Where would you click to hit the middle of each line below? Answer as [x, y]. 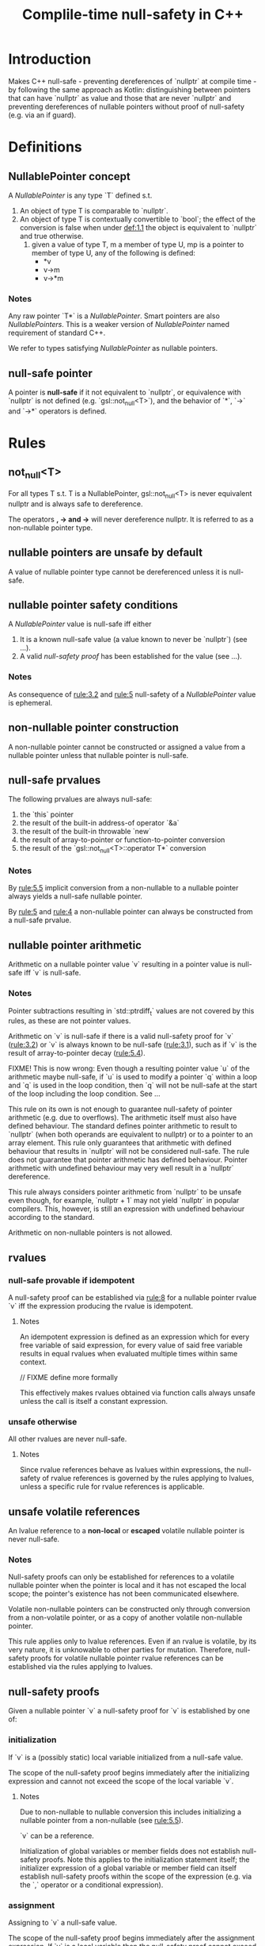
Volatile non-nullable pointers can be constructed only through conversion [129, 1609]
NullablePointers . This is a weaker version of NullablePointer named [119, 325]
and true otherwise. [51, 236]
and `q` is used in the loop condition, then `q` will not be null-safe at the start [133, 1086]
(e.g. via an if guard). [42, 115]
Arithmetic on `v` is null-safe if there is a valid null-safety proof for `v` [121, 1036]
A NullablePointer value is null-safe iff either [80, 624]
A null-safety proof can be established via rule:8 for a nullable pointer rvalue [132, 1298]
